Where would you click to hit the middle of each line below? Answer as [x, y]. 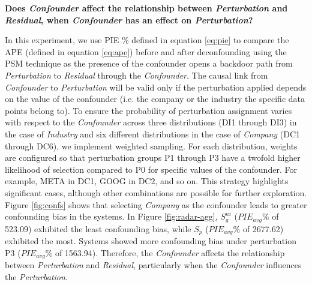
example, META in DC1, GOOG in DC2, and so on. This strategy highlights [147, 181]
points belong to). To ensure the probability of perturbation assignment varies [148, 110]
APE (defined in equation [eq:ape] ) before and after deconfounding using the [146, 51]
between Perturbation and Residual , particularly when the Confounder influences [153, 265]
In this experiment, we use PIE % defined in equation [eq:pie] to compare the [147, 40]
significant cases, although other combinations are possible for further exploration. [156, 192]
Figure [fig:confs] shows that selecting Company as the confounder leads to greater [156, 204]
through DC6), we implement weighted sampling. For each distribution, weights [151, 145]
